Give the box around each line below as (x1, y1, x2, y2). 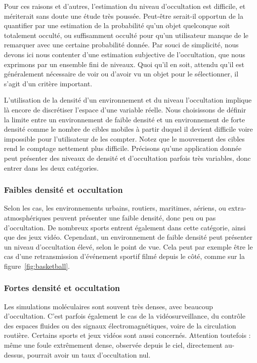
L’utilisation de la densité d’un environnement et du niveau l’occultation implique (4, 95, 252, 105)
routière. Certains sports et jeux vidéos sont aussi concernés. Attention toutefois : (4, 330, 251, 340)
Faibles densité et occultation (4, 183, 123, 196)
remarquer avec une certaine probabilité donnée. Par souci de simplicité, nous (4, 39, 239, 50)
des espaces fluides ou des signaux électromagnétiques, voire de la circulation (4, 320, 236, 330)
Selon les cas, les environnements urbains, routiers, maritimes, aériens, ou (4, 203, 226, 213)
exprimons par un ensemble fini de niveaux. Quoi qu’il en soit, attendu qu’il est (4, 59, 245, 69)
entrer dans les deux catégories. (4, 162, 99, 173)
